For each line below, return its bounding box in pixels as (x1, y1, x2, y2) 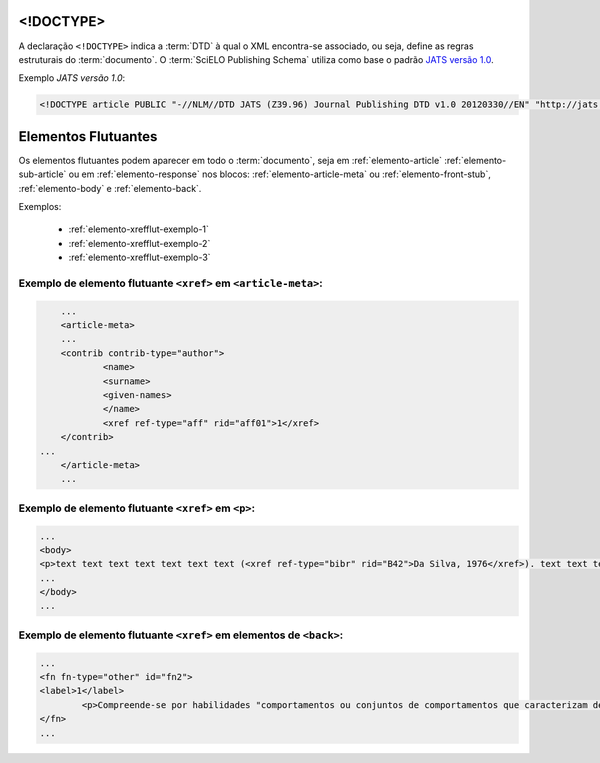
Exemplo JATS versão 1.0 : (18, 72, 126, 84)
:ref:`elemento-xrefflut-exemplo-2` (68, 237, 211, 249)
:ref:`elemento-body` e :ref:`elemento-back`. (18, 182, 202, 194)
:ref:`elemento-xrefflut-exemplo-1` (68, 223, 210, 235)
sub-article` (18, 168, 67, 180)
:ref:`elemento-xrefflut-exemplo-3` (68, 251, 211, 264)
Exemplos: (18, 200, 62, 212)
